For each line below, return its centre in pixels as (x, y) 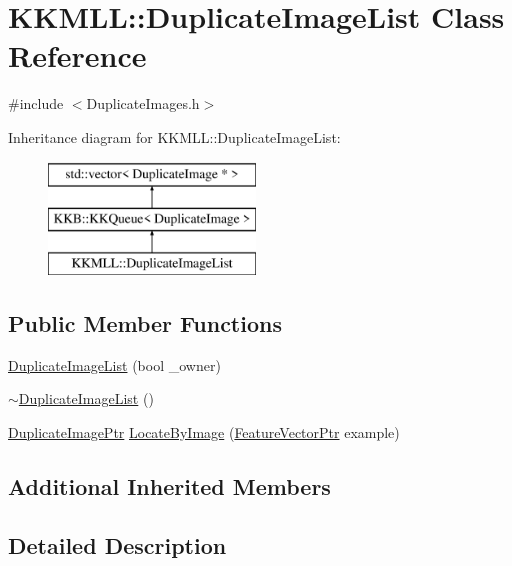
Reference (77, 55)
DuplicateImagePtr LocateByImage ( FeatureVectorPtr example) (204, 431)
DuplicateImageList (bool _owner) (114, 364)
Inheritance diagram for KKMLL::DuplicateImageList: (174, 136)
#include (36, 103)
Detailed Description (117, 544)
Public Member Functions (145, 322)
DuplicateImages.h (143, 103)
